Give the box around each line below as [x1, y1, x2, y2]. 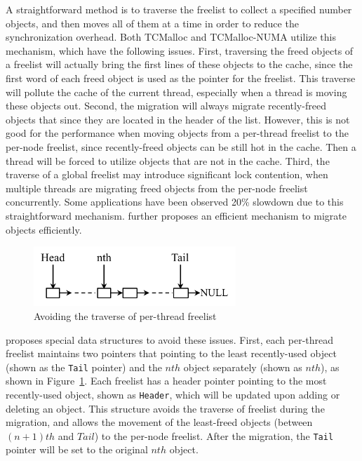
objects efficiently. [6, 222, 82, 236]
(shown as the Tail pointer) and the [6, 359, 162, 374]
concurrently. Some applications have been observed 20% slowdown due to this [6, 194, 344, 209]
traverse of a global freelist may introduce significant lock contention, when [6, 167, 328, 182]
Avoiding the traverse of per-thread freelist [34, 308, 217, 323]
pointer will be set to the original [6, 442, 148, 457]
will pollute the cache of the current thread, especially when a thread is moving [6, 84, 347, 99]
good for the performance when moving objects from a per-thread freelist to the [6, 126, 349, 140]
